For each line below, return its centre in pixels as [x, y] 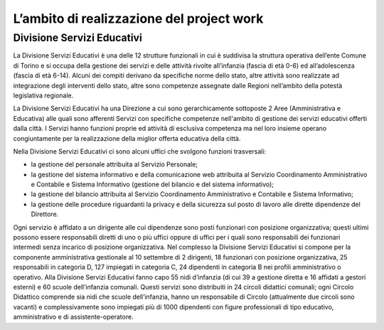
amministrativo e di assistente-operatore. [74, 317]
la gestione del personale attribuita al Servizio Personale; [114, 164]
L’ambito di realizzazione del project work [138, 18]
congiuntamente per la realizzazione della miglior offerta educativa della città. [127, 138]
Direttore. [45, 214]
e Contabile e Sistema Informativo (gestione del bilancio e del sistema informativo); [152, 184]
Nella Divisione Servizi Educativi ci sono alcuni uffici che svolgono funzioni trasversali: [140, 151]
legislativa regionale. [43, 95]
